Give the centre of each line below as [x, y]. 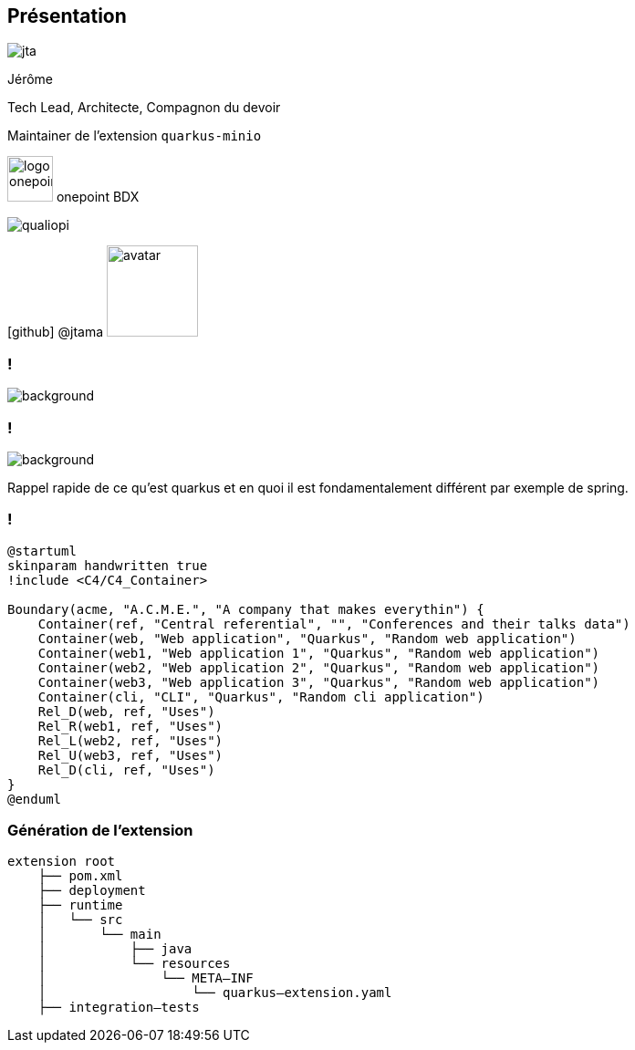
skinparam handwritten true [108, 565]
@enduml [35, 799]
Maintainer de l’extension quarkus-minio [135, 136]
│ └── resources [134, 964]
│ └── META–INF [146, 978]
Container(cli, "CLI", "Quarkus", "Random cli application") [261, 697]
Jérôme [31, 79]
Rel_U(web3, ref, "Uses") [130, 755]
